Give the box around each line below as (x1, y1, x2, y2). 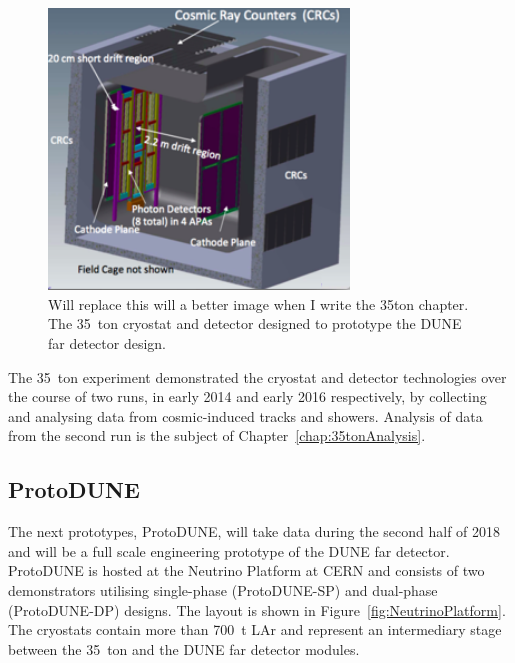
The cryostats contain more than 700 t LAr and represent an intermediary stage (8, 619, 502, 640)
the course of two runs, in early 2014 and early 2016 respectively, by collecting (8, 386, 487, 407)
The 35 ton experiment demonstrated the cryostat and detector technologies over (8, 366, 507, 387)
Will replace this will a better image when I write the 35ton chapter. (48, 293, 469, 314)
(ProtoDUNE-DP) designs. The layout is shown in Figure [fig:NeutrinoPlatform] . (8, 599, 506, 620)
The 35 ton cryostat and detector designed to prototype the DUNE (48, 313, 462, 334)
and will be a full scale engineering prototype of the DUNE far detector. (8, 540, 450, 561)
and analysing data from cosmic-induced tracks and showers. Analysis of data (8, 405, 483, 426)
